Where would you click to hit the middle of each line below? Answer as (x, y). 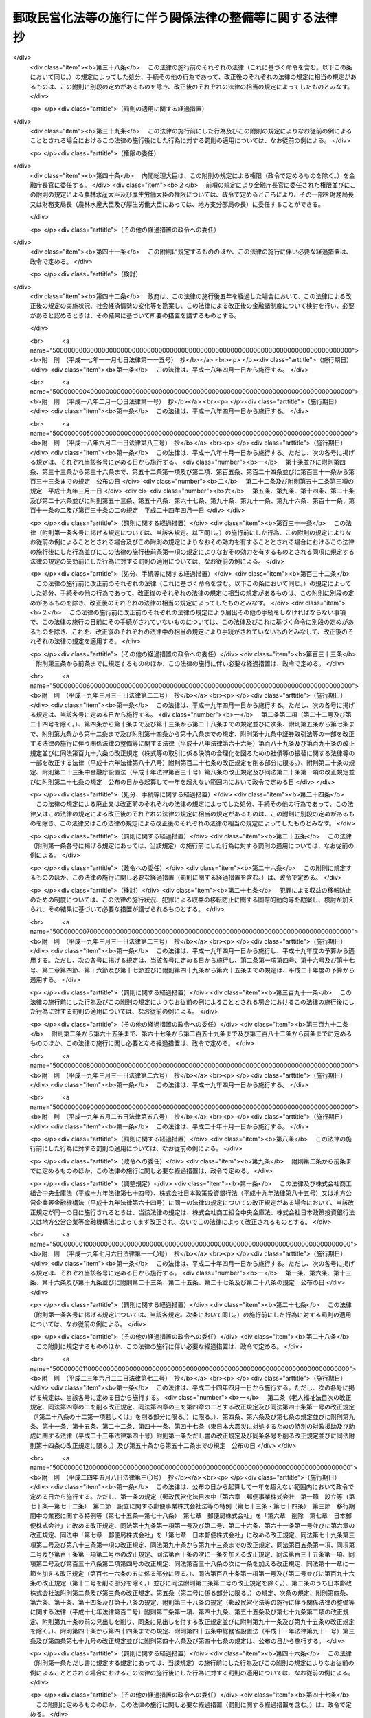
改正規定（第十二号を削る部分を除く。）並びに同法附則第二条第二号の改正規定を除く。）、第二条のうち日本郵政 (196, 1583)
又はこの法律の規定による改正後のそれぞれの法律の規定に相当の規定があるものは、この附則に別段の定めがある (192, 814)
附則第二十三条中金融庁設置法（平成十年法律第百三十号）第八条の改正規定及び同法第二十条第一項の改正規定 (195, 772)
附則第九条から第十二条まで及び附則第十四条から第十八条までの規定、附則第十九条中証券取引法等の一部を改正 (198, 734)
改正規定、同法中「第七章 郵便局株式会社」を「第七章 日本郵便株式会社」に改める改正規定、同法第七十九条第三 (192, 1535)
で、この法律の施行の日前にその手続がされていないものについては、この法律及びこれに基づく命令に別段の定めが (189, 622)
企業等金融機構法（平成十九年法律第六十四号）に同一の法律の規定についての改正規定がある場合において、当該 (192, 1203)
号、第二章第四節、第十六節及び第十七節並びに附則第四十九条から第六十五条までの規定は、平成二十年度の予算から (192, 970)
